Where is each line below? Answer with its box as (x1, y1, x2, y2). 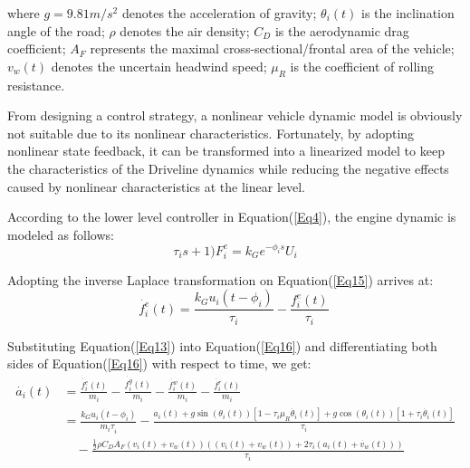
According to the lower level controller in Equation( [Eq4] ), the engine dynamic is (7, 207, 456, 226)
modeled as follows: (7, 224, 114, 244)
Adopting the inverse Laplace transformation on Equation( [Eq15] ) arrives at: (7, 270, 434, 289)
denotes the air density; (120, 21, 250, 40)
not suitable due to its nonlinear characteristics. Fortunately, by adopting (7, 123, 415, 142)
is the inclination (360, 4, 455, 22)
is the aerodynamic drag (274, 21, 409, 40)
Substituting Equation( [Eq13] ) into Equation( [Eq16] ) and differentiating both (7, 336, 437, 355)
